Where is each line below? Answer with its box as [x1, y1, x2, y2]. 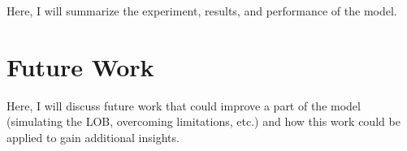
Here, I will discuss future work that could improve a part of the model [6, 97, 361, 114]
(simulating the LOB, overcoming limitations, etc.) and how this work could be [6, 113, 401, 130]
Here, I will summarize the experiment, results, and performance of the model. [6, 2, 397, 19]
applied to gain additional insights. [6, 128, 180, 145]
